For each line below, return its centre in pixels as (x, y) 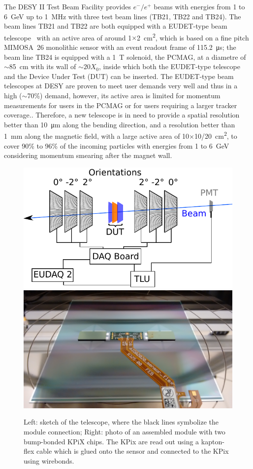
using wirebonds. (49, 460)
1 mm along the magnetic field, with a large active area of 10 (97, 136)
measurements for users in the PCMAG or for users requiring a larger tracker (121, 105)
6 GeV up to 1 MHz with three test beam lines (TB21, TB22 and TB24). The (123, 16)
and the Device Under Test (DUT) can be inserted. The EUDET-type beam (119, 76)
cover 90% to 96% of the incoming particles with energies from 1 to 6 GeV (117, 145)
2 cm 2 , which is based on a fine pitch (193, 37)
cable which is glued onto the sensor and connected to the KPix (133, 451)
